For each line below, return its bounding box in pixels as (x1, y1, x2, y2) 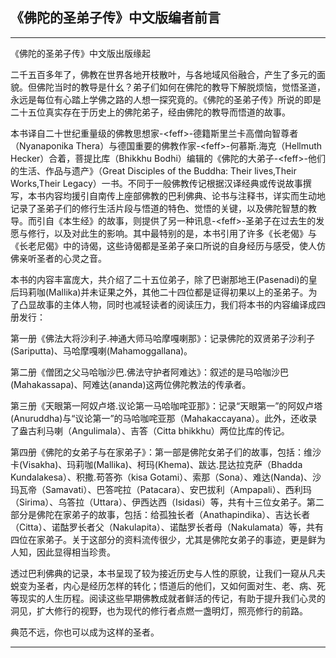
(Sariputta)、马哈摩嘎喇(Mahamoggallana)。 (10, 344, 193, 357)
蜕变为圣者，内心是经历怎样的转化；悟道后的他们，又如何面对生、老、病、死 (10, 579, 326, 592)
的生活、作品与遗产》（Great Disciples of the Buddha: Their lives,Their (10, 164, 297, 177)
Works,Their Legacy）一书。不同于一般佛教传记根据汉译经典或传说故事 (10, 177, 303, 189)
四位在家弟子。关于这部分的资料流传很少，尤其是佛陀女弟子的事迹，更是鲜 (10, 533, 317, 545)
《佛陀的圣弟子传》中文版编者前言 (10, 9, 221, 27)
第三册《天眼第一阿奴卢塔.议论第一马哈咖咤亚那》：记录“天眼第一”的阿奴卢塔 (10, 399, 323, 412)
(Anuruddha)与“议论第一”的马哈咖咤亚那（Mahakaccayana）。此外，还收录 (10, 412, 318, 424)
